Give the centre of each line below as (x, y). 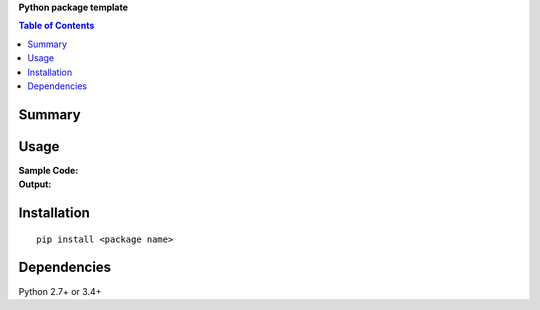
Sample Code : (48, 170)
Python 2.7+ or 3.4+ (60, 291)
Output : (35, 184)
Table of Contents (56, 26)
